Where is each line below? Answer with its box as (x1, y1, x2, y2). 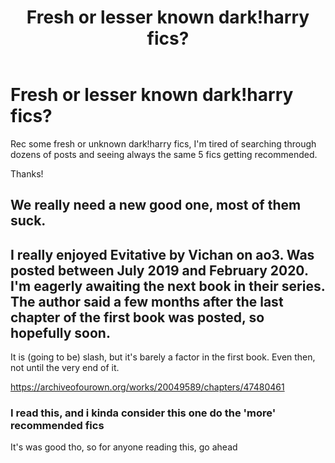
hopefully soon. (10, 324, 111, 341)
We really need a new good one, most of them (10, 197, 302, 214)
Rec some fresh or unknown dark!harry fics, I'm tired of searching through (10, 137, 317, 150)
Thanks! (10, 167, 44, 180)
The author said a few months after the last (10, 293, 284, 310)
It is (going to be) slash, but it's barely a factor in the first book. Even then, (10, 351, 316, 363)
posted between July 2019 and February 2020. (10, 262, 309, 279)
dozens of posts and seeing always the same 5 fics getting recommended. (10, 148, 318, 160)
